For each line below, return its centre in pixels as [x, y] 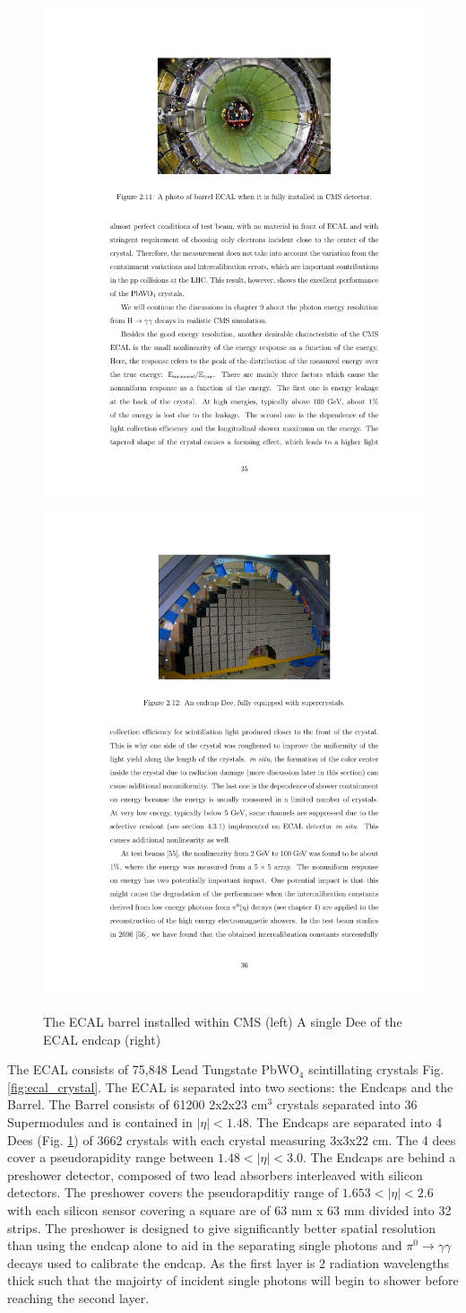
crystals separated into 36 [347, 1104]
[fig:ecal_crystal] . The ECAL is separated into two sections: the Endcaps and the [230, 1086]
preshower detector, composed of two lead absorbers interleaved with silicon [215, 1174]
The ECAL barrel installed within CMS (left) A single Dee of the [223, 1021]
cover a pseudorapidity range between [111, 1157]
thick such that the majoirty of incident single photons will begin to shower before [233, 1280]
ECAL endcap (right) [102, 1039]
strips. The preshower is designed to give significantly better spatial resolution [221, 1227]
